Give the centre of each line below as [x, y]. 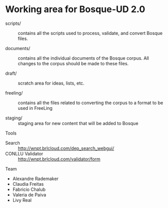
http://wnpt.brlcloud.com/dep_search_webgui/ [66, 148]
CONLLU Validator [24, 153]
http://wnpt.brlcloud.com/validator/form [59, 159]
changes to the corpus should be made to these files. [73, 63]
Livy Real [22, 200]
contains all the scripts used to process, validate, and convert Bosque [90, 33]
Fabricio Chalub [29, 189]
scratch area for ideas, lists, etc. [51, 83]
